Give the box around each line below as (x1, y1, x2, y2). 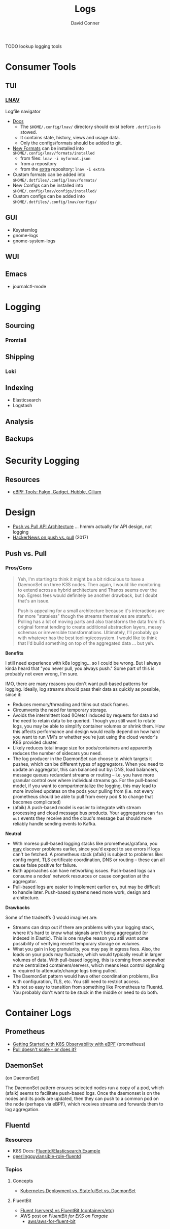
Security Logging (5, 455, 80, 467)
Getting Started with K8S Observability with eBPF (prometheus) (12, 1041, 146, 1047)
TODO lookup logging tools (5, 43, 62, 49)
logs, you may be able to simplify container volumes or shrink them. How (12, 723, 165, 729)
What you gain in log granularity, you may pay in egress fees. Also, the (12, 946, 160, 952)
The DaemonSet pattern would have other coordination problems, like (12, 973, 158, 979)
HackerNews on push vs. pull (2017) (12, 534, 89, 541)
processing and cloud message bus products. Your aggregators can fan (12, 810, 163, 816)
